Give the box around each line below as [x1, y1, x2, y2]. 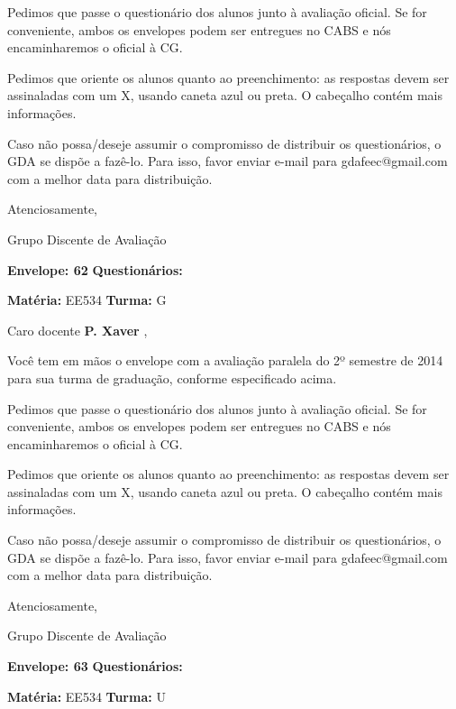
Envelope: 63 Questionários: [7, 657, 183, 676]
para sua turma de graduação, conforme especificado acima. [7, 368, 337, 387]
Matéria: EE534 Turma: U [7, 686, 166, 705]
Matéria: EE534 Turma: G [7, 290, 167, 309]
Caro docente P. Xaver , [7, 320, 148, 339]
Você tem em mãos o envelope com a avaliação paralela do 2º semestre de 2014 [7, 351, 443, 370]
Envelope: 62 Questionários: [7, 260, 183, 279]
